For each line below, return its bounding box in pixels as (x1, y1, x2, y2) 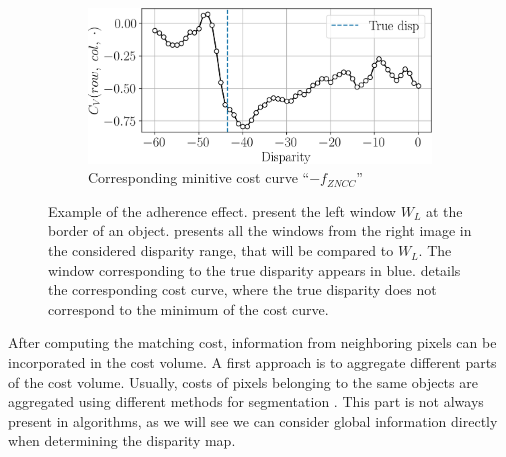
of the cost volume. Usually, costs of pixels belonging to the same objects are (8, 371, 478, 392)
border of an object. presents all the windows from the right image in (48, 220, 472, 241)
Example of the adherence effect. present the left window (48, 200, 396, 221)
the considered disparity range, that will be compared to (48, 240, 394, 261)
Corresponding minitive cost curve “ (88, 167, 310, 188)
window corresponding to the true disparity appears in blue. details (48, 259, 461, 280)
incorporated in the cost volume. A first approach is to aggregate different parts (8, 352, 497, 373)
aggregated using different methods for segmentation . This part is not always (8, 391, 484, 412)
